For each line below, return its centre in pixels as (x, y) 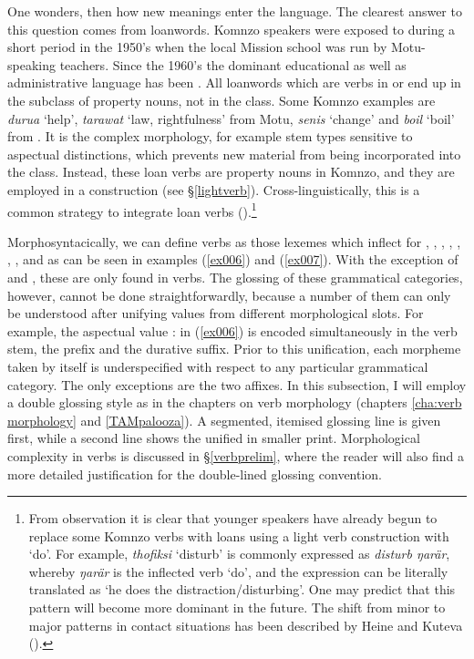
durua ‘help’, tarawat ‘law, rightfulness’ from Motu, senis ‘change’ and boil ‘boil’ (231, 118)
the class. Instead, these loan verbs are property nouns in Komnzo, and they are (231, 172)
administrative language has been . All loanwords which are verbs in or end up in (234, 82)
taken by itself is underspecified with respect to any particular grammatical (218, 366)
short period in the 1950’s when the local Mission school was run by (197, 47)
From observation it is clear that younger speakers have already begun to (233, 518)
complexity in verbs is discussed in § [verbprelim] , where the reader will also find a (236, 455)
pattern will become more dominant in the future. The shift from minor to (237, 608)
